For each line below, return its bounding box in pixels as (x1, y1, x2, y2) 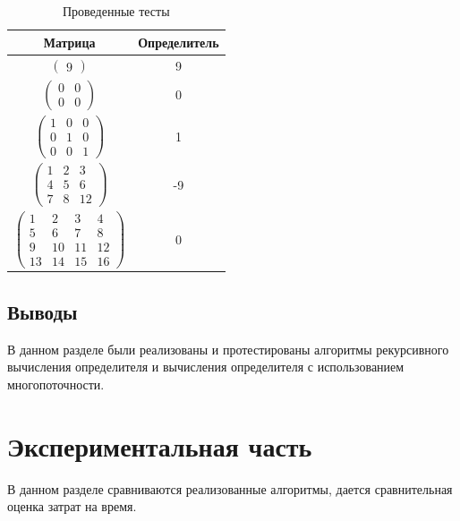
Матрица (43, 32, 96, 51)
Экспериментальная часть (7, 427, 312, 464)
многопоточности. (7, 374, 105, 393)
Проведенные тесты (62, 2, 170, 20)
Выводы (7, 297, 78, 325)
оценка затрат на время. (7, 497, 137, 516)
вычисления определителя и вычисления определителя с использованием (7, 357, 405, 376)
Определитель (138, 32, 219, 51)
